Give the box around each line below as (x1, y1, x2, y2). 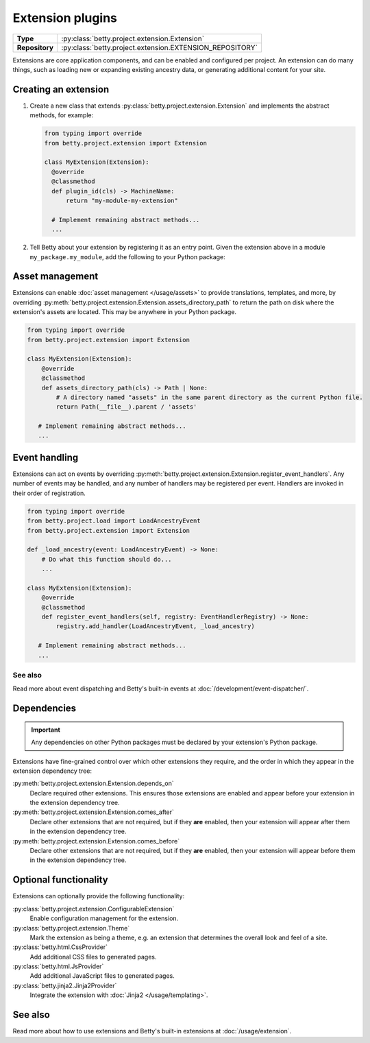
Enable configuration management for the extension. (29, 914, 179, 922)
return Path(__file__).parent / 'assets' (56, 403, 197, 411)
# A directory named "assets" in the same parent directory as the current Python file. (56, 393, 363, 401)
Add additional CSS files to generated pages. (29, 952, 157, 961)
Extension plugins (12, 10, 118, 25)
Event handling (12, 451, 79, 463)
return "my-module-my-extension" (66, 196, 178, 204)
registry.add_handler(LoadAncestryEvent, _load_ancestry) (56, 623, 255, 630)
